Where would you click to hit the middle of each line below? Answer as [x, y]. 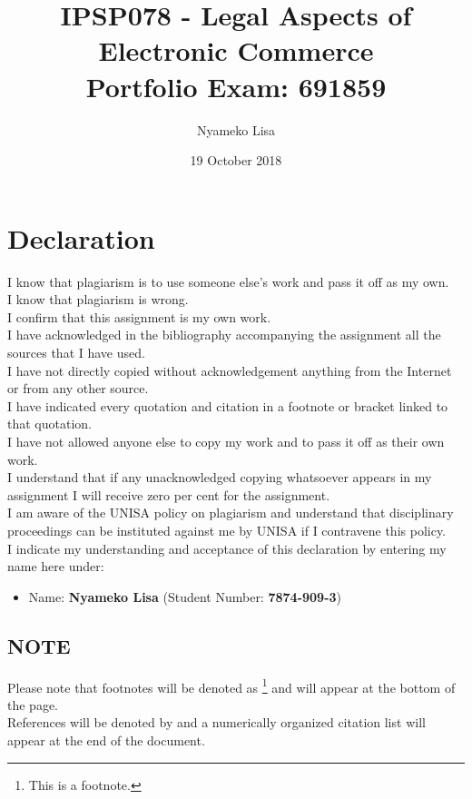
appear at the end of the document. [106, 740]
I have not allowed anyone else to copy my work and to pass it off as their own [226, 441]
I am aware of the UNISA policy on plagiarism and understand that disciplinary [231, 513]
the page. [33, 704]
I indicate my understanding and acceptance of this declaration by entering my [227, 548]
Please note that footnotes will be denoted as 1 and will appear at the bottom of [231, 686]
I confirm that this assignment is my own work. [139, 316]
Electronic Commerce [236, 50]
